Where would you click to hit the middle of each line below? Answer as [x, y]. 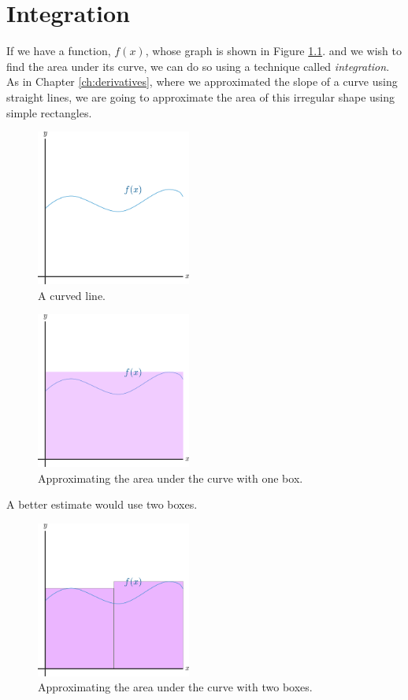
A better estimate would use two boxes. [102, 504]
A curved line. [72, 295]
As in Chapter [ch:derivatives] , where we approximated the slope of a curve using [202, 81]
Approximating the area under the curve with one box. [171, 478]
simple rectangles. [49, 112]
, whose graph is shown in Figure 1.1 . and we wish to [273, 51]
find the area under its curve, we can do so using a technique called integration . [198, 66]
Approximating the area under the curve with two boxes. [175, 687]
